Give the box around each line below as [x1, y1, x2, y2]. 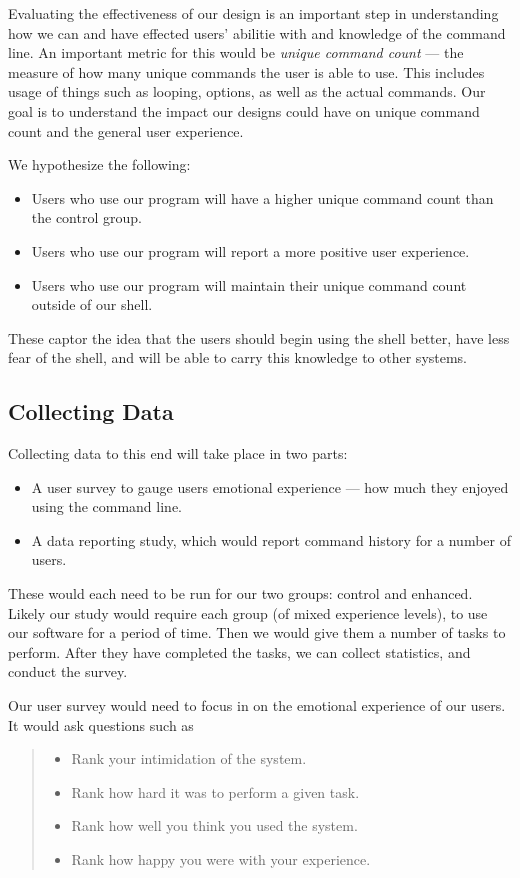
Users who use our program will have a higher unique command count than [31, 187, 494, 208]
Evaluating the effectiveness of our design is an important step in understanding [8, 3, 499, 23]
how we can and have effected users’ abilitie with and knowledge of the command [8, 22, 506, 43]
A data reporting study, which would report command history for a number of [31, 529, 512, 550]
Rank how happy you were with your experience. [71, 849, 371, 870]
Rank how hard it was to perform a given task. [71, 781, 360, 802]
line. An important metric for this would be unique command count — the [8, 42, 464, 63]
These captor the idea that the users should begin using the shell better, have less [8, 327, 510, 348]
